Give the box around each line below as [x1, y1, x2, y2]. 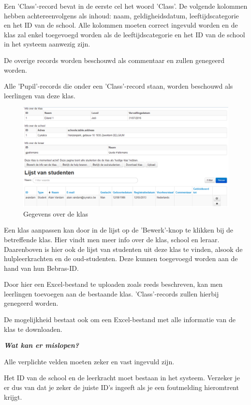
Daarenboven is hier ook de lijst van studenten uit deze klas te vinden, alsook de [4, 244, 243, 254]
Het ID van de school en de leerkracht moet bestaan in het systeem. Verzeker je [4, 373, 240, 383]
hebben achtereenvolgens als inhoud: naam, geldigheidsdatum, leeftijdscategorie [4, 10, 239, 20]
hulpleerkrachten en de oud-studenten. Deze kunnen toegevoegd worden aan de [4, 253, 238, 264]
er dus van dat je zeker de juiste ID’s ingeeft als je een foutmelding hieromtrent [4, 382, 239, 392]
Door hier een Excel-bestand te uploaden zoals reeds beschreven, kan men [4, 279, 223, 289]
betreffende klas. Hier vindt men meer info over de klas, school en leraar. [4, 234, 220, 244]
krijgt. [4, 391, 22, 402]
